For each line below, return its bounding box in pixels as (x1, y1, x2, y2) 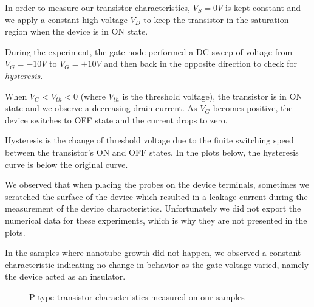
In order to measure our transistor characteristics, (5, 1, 190, 13)
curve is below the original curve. (5, 157, 128, 170)
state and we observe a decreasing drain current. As (5, 102, 197, 114)
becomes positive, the (213, 102, 293, 114)
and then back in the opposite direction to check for (104, 57, 298, 70)
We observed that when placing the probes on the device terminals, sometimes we (5, 178, 309, 191)
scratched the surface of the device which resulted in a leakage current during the (5, 190, 308, 202)
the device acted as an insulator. (5, 270, 126, 283)
